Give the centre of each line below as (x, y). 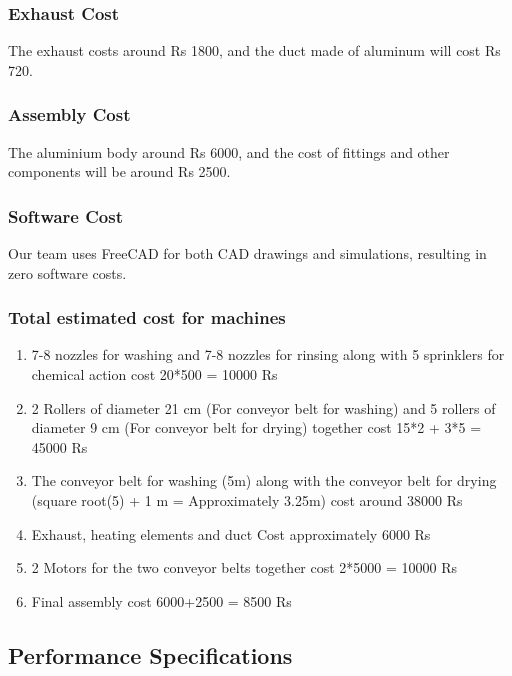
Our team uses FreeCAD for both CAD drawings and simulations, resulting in (247, 253)
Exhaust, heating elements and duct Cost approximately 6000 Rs (231, 533)
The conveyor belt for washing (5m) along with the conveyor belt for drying (264, 480)
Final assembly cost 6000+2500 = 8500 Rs (161, 600)
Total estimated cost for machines (147, 317)
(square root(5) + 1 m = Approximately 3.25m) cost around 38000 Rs (247, 500)
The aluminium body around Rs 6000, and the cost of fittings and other (229, 151)
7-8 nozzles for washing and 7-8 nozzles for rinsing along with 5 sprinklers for (268, 354)
